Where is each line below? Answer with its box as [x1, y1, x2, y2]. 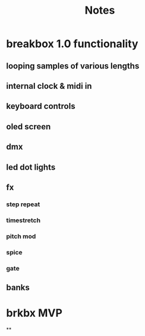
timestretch [6, 216, 40, 224]
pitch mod [6, 232, 36, 240]
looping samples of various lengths [6, 61, 140, 71]
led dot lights [6, 162, 56, 172]
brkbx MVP [6, 306, 62, 320]
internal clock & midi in [6, 81, 92, 91]
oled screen [6, 122, 51, 132]
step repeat [6, 200, 40, 209]
